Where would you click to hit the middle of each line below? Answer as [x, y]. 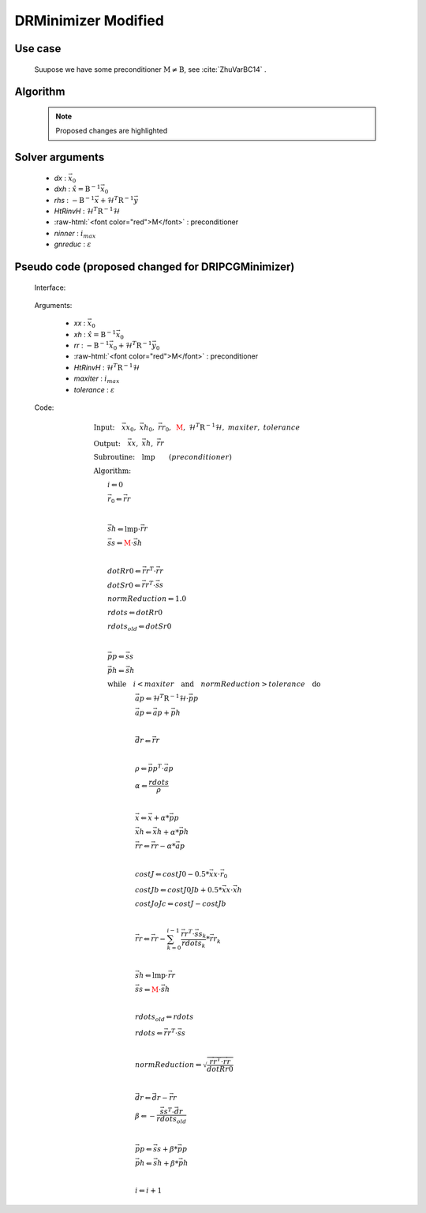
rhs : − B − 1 [74, 199]
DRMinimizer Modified [90, 21]
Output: [107, 443]
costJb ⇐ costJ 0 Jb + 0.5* [178, 890]
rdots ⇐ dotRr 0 [135, 613]
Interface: [50, 287]
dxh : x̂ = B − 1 [77, 188]
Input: [104, 427]
